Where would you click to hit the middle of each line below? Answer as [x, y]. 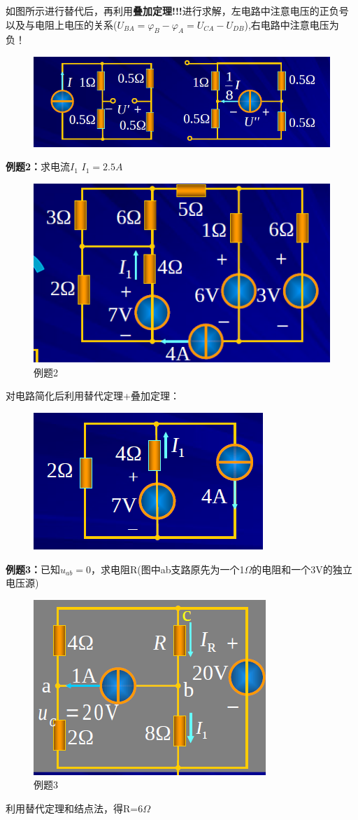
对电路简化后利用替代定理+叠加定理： [93, 396]
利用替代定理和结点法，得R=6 [74, 808]
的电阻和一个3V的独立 [302, 569]
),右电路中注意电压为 [292, 24]
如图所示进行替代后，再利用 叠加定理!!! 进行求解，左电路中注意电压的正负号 [177, 11]
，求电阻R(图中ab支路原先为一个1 [167, 569]
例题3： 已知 [33, 569]
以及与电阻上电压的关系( [62, 24]
